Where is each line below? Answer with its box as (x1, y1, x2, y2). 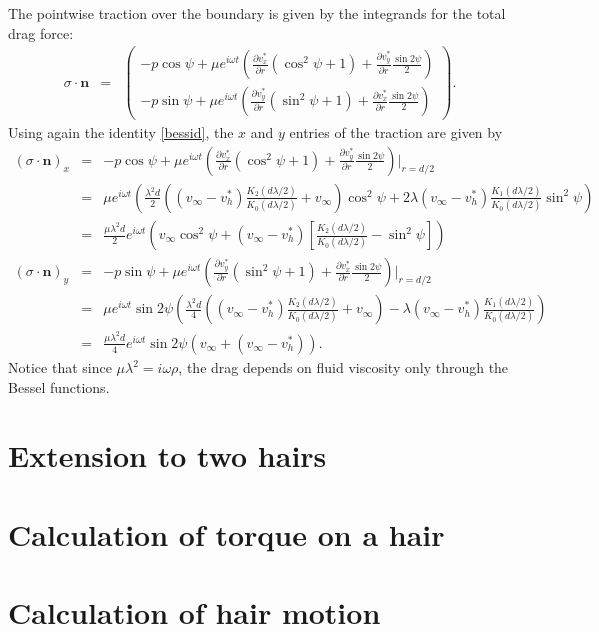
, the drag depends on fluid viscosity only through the (178, 357, 509, 377)
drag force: (8, 22, 74, 43)
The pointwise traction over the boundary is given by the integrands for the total (8, 3, 506, 23)
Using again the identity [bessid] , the (8, 122, 234, 143)
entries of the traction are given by (289, 122, 503, 143)
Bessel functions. (8, 376, 110, 397)
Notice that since (8, 357, 112, 377)
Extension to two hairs (8, 435, 327, 476)
